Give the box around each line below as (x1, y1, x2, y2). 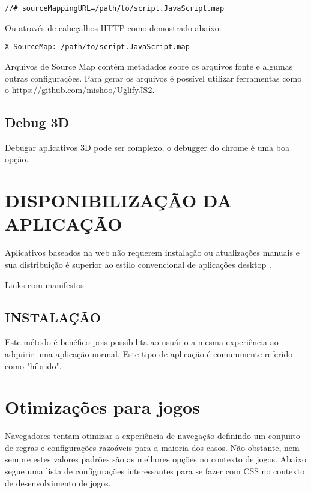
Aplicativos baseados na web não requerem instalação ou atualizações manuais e (5, 246, 300, 259)
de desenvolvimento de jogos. (5, 476, 111, 489)
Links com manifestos (5, 278, 84, 291)
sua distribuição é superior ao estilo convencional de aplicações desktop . (5, 258, 271, 270)
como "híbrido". (5, 359, 62, 372)
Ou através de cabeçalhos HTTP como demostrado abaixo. (5, 21, 222, 34)
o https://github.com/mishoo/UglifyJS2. (5, 83, 155, 96)
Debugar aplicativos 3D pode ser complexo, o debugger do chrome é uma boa (5, 141, 289, 153)
